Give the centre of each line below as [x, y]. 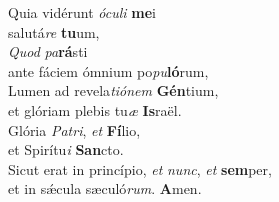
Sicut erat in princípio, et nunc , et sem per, [140, 168]
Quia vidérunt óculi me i [82, 12]
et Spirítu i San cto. [66, 149]
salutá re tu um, [54, 31]
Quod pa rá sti [48, 51]
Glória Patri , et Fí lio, [74, 129]
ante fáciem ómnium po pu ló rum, [108, 70]
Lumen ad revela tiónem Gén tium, [113, 90]
